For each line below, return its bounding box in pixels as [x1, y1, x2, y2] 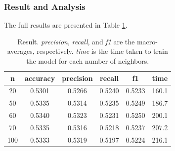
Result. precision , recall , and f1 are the [17, 36, 135, 46]
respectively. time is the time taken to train [37, 46, 168, 56]
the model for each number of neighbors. [26, 56, 149, 66]
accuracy [25, 73, 55, 83]
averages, [7, 46, 35, 56]
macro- [136, 36, 158, 46]
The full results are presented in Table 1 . [4, 20, 128, 30]
